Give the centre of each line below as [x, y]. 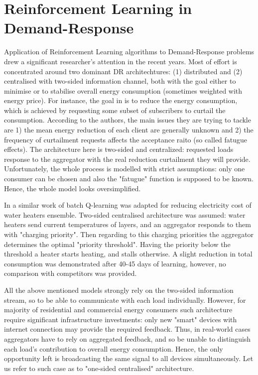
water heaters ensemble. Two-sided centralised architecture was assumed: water [125, 214]
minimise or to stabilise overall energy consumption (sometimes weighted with [123, 90]
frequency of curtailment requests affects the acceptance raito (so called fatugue [126, 139]
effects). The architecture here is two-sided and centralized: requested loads [119, 149]
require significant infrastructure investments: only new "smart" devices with [121, 319]
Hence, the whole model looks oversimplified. [72, 188]
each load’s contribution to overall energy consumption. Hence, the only [114, 348]
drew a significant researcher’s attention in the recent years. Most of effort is [121, 61]
